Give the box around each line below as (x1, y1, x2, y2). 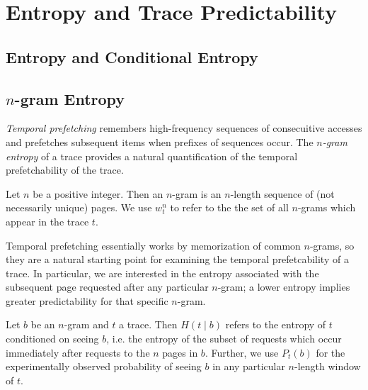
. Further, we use (205, 345, 279, 360)
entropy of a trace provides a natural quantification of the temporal (6, 148, 298, 163)
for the (316, 345, 345, 360)
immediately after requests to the (6, 345, 150, 360)
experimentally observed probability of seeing (6, 359, 202, 374)
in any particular (212, 359, 285, 374)
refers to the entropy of (225, 317, 326, 332)
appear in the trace (6, 213, 89, 228)
